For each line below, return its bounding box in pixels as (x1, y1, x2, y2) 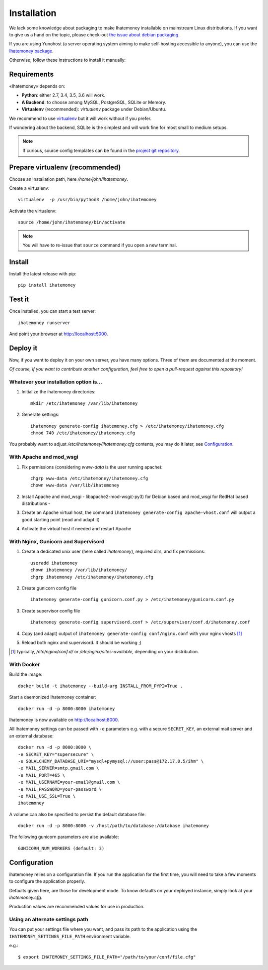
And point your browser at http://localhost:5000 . (9, 331, 108, 337)
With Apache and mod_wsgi (9, 454, 79, 461)
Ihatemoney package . (9, 48, 54, 54)
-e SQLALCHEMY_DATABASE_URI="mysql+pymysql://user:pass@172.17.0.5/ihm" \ (18, 758, 204, 764)
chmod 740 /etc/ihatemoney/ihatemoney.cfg (30, 430, 135, 436)
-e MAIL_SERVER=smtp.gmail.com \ (18, 765, 99, 771)
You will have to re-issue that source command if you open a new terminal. (22, 242, 177, 248)
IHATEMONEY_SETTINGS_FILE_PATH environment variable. (9, 933, 131, 939)
